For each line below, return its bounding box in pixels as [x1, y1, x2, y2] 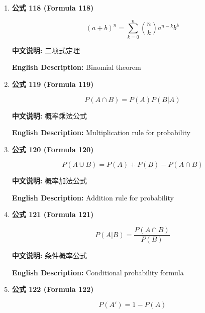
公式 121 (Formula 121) [12, 209, 94, 220]
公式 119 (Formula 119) [12, 78, 94, 89]
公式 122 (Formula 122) [12, 284, 94, 294]
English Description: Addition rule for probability [12, 192, 174, 202]
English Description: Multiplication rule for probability [12, 127, 190, 138]
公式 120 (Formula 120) [12, 144, 94, 154]
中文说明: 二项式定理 [12, 45, 80, 55]
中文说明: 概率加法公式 [12, 175, 87, 186]
